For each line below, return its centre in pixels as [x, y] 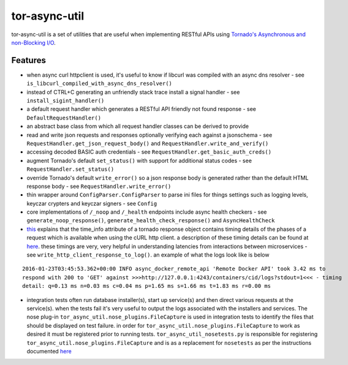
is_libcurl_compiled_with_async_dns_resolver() [100, 84]
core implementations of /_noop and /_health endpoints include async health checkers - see [147, 212]
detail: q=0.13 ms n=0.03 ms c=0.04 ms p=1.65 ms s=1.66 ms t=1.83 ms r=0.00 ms [147, 286]
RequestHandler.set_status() [70, 169]
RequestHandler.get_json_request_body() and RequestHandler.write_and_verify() [148, 143]
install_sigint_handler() [66, 101]
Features [28, 60]
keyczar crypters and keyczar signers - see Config [92, 203]
